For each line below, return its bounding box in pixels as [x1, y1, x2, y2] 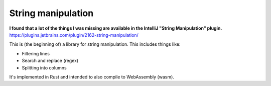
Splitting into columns [22, 64, 67, 70]
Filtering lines [22, 50, 50, 56]
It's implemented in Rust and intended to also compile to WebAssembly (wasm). [9, 73, 174, 80]
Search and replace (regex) [22, 58, 79, 64]
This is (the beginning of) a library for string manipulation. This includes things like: [9, 41, 181, 47]
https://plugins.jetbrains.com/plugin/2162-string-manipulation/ [9, 32, 139, 38]
